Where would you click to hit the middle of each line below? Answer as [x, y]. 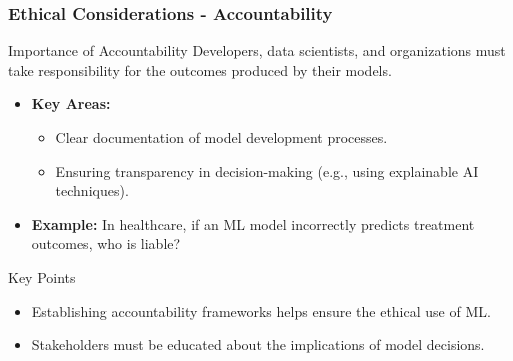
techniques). [92, 190]
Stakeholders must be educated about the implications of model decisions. [258, 344]
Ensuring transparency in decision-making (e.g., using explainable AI [267, 170]
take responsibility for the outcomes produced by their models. [200, 69]
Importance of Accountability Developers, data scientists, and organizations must [257, 50]
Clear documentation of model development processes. [221, 137]
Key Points [42, 276]
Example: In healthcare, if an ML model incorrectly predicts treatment [253, 223]
